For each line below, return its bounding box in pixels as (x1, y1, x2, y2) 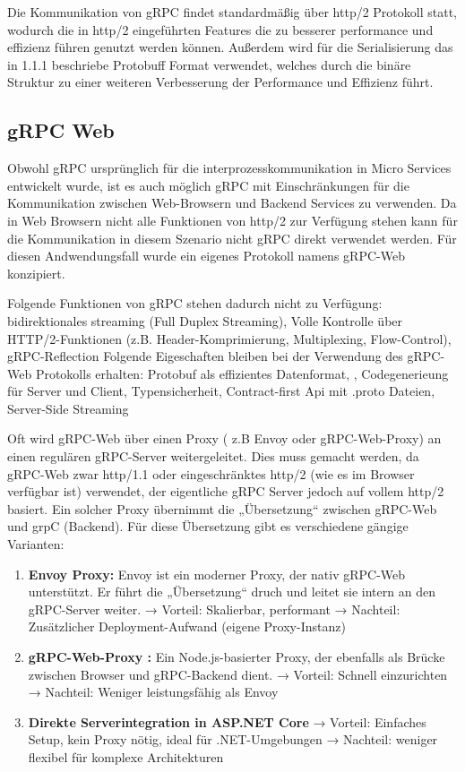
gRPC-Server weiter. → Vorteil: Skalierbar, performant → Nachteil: (28, 599, 400, 618)
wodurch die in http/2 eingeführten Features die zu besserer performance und (7, 20, 434, 39)
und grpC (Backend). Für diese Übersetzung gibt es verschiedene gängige (7, 517, 409, 536)
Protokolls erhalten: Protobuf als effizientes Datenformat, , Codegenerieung (35, 364, 449, 382)
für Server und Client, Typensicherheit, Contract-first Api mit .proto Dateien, (7, 382, 435, 400)
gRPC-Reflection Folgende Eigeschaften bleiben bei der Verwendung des (7, 347, 403, 365)
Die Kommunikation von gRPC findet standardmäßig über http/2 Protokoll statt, (7, 3, 457, 21)
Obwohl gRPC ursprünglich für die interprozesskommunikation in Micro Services (7, 159, 452, 177)
